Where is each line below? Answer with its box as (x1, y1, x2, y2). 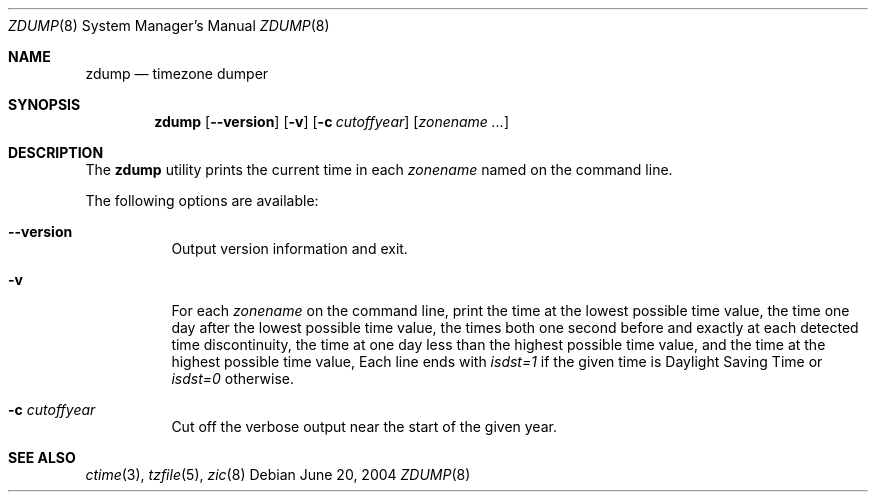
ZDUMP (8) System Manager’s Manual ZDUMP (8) (8, 17, 330, 34)
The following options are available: (85, 192, 319, 209)
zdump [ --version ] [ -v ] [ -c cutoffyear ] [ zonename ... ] (154, 113, 510, 130)
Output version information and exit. (171, 240, 408, 257)
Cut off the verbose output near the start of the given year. (171, 418, 557, 435)
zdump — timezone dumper (85, 65, 269, 82)
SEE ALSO (8, 449, 76, 466)
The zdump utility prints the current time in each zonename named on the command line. (85, 161, 673, 178)
